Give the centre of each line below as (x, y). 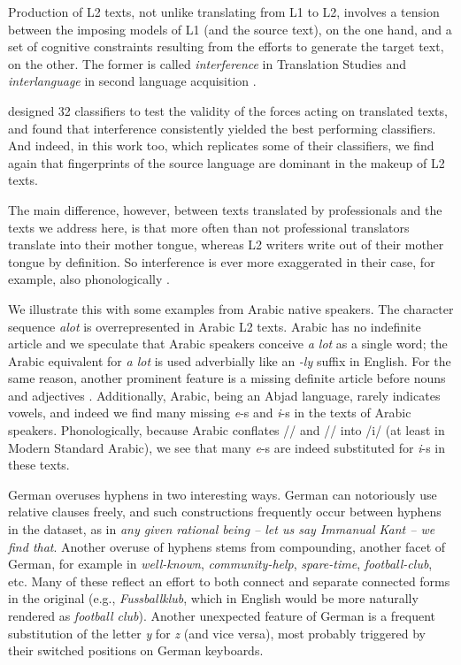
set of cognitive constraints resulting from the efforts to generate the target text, (226, 46)
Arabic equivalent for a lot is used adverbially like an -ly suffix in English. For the (230, 360)
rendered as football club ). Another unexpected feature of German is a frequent (222, 615)
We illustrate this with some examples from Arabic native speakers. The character (231, 308)
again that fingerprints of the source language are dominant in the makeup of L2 (227, 162)
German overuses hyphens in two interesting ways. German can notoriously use (223, 494)
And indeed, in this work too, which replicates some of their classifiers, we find (221, 145)
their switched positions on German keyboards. (136, 650)
